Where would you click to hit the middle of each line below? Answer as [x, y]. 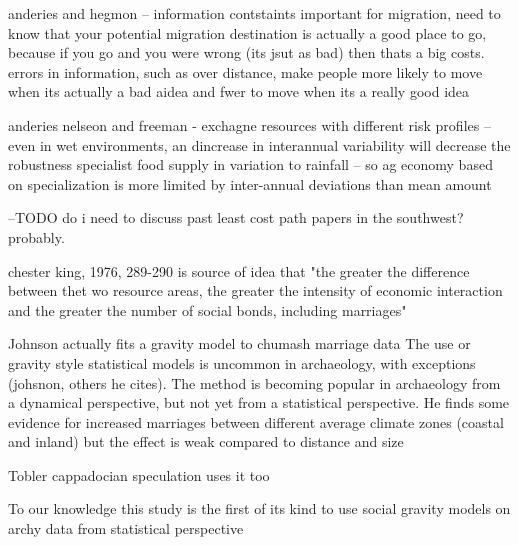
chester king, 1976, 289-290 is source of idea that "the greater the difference [239, 270]
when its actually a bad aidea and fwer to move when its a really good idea [239, 91]
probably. [36, 236]
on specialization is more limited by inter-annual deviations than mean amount [250, 183]
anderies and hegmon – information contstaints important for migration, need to [254, 13]
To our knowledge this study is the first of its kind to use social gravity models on [259, 508]
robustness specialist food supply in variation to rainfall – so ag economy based [250, 164]
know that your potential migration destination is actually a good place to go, [247, 32]
